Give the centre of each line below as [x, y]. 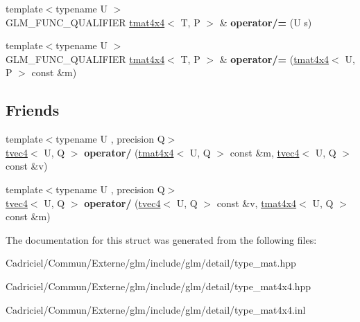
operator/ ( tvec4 [122, 203]
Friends [33, 110]
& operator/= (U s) [266, 22]
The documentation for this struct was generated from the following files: [161, 239]
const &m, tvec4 [265, 152]
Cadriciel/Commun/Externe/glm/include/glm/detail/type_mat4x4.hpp [158, 286]
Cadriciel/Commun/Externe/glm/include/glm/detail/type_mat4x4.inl [156, 309]
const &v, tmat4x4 [257, 203]
